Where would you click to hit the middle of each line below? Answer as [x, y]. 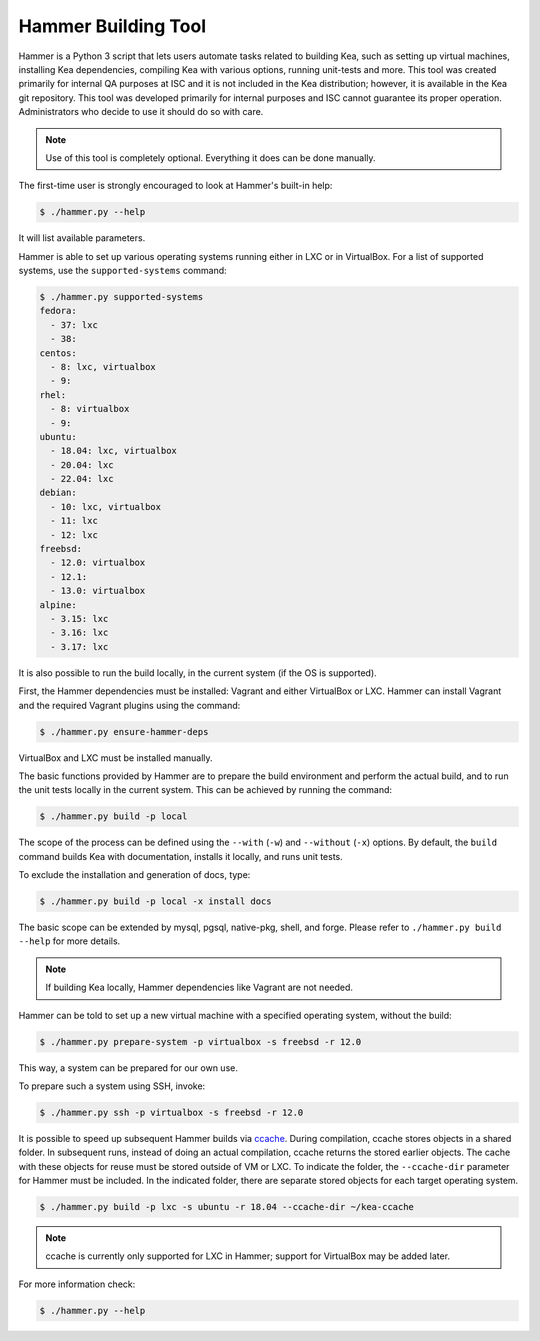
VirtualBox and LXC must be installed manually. [116, 757]
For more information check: [77, 1284]
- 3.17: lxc [79, 646]
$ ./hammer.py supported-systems [121, 297]
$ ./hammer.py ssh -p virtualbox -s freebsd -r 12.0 [171, 1112]
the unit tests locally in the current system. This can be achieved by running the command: [205, 790]
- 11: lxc [74, 521]
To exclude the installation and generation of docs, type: [134, 875]
